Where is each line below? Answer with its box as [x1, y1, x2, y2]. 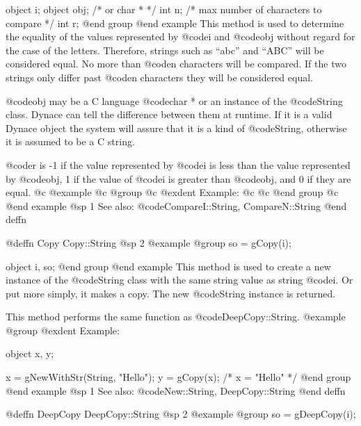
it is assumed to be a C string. [6, 134, 135, 149]
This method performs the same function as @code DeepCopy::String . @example [6, 309, 346, 324]
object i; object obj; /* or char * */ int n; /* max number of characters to [6, 2, 322, 16]
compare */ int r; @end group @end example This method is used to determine [6, 15, 344, 30]
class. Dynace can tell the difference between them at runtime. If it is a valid [6, 107, 332, 122]
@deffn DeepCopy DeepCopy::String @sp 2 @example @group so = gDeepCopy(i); [6, 407, 356, 421]
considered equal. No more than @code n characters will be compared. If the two [6, 56, 346, 71]
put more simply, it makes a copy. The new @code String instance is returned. [6, 286, 336, 300]
